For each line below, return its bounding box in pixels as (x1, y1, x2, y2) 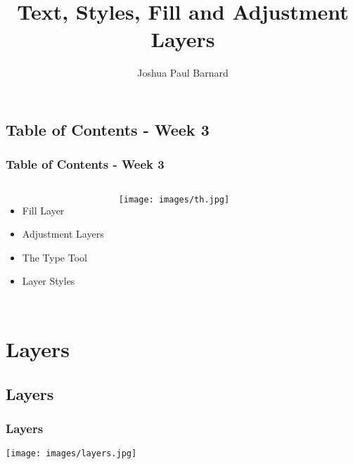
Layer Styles (22, 273, 75, 288)
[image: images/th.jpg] (118, 194, 230, 205)
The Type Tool (22, 250, 87, 264)
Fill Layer (22, 202, 65, 217)
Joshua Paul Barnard (137, 65, 229, 80)
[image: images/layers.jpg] (6, 449, 137, 459)
